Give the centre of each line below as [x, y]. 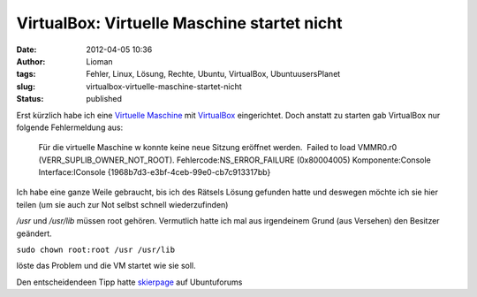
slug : [26, 86]
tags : [26, 74]
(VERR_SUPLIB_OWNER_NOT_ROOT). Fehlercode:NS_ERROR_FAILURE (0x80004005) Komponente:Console [235, 160]
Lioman [100, 61]
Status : [30, 99]
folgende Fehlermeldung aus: [70, 127]
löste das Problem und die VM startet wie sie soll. [106, 266]
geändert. [34, 233]
